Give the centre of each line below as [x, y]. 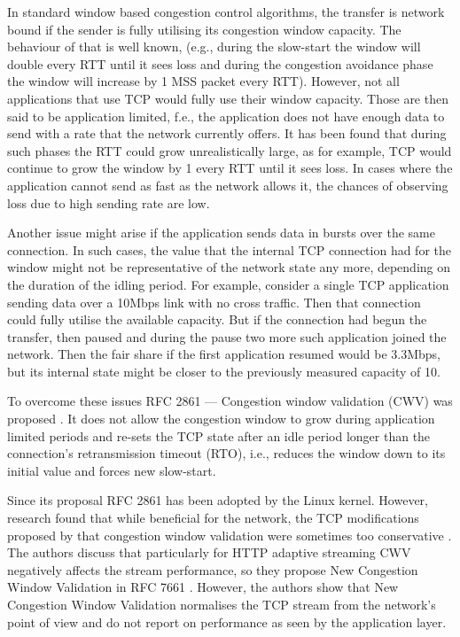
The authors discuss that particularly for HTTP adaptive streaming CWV [209, 552]
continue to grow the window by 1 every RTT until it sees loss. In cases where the [230, 168]
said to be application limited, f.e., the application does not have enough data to [226, 116]
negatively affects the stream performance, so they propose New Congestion [213, 569]
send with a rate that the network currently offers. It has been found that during [227, 133]
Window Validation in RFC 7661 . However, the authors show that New [203, 587]
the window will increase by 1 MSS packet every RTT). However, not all [203, 81]
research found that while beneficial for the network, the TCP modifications [213, 518]
